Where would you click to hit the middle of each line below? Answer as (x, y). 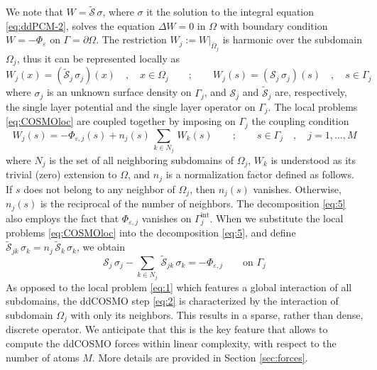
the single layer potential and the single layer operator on (131, 106)
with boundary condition (274, 25)
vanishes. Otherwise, (297, 189)
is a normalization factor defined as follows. (260, 174)
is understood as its (313, 159)
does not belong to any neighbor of (99, 189)
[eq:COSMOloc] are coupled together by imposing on (121, 121)
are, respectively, (311, 92)
